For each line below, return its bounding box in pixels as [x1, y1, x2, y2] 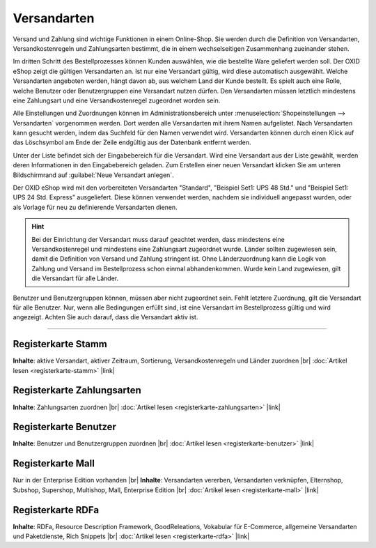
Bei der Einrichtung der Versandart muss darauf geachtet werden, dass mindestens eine [31, 235, 285, 243]
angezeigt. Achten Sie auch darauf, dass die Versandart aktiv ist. [13, 313, 198, 321]
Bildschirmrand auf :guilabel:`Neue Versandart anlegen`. [13, 171, 174, 179]
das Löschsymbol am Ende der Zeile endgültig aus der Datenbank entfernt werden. [13, 138, 251, 146]
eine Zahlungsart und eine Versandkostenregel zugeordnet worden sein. [13, 96, 221, 105]
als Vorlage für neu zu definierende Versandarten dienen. [13, 203, 178, 211]
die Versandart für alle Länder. [31, 274, 119, 282]
